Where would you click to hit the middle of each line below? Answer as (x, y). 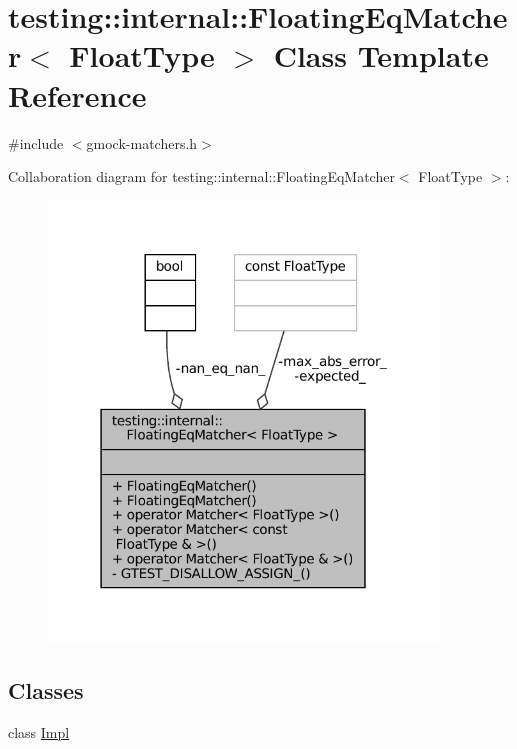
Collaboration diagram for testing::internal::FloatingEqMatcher (201, 176)
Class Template (381, 55)
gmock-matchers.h (142, 142)
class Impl (39, 731)
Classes (46, 689)
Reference (77, 94)
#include (36, 142)
